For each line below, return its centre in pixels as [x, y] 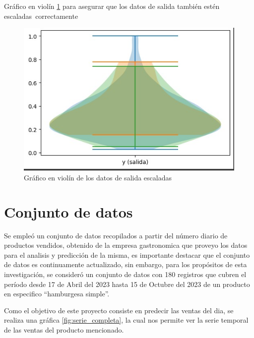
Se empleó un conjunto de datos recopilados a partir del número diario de [116, 235]
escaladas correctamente [41, 16]
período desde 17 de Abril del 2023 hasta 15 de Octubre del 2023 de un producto [127, 284]
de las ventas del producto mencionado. [64, 329]
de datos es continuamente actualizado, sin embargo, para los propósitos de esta [126, 264]
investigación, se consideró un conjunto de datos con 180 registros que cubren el [125, 274]
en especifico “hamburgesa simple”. [57, 294]
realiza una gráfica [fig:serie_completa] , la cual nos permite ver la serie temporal [126, 320]
